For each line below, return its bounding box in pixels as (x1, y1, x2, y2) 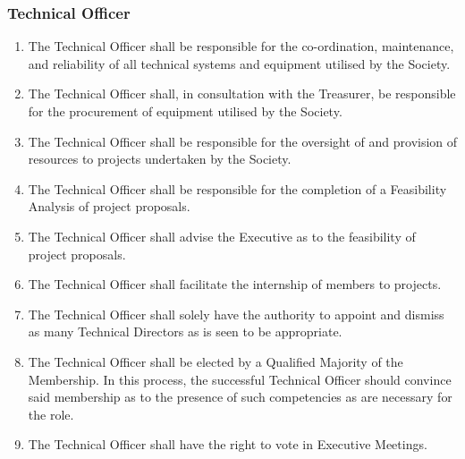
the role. (28, 404, 74, 423)
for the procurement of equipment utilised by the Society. (28, 102, 342, 120)
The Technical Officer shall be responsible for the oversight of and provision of (28, 132, 458, 150)
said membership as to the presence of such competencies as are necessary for (28, 387, 452, 406)
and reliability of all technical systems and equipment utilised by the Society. (28, 54, 451, 72)
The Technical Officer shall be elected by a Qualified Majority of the (28, 352, 403, 370)
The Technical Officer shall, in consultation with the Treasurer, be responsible (28, 84, 456, 103)
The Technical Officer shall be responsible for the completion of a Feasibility (28, 179, 447, 198)
